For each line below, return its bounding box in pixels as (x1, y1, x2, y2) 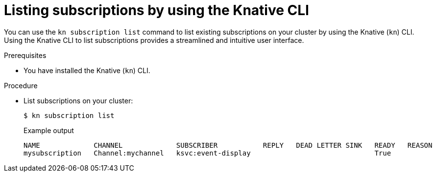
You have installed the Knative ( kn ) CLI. (24, 66, 150, 75)
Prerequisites (4, 51, 47, 59)
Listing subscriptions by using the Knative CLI (4, 2, 309, 19)
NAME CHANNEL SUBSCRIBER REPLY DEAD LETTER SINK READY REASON (24, 141, 433, 149)
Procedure (4, 81, 38, 90)
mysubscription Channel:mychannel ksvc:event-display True (24, 149, 391, 157)
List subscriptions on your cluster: (24, 96, 133, 105)
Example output (24, 126, 74, 135)
